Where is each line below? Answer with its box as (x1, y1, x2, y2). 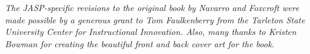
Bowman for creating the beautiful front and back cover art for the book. (5, 37, 274, 50)
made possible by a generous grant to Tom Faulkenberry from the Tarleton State (5, 13, 305, 26)
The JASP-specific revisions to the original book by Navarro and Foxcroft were (5, 1, 300, 13)
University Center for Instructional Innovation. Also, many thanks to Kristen (5, 25, 296, 38)
